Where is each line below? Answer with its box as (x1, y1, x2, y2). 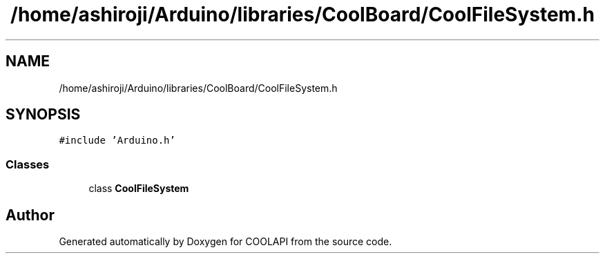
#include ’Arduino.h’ (59, 135, 175, 146)
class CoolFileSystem (88, 182, 189, 195)
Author (6, 206, 55, 224)
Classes (6, 157, 50, 171)
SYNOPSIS (6, 106, 81, 124)
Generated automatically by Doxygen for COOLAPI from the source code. (59, 236, 392, 248)
